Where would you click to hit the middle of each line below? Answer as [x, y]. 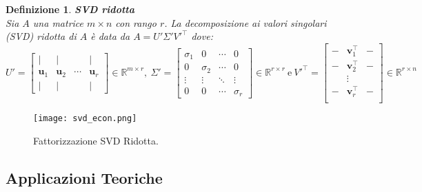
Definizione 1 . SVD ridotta [70, 9]
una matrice [58, 22]
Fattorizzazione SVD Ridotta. [96, 140]
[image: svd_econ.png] [85, 118]
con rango [136, 22]
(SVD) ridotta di [41, 36]
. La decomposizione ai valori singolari [245, 22]
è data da [110, 36]
